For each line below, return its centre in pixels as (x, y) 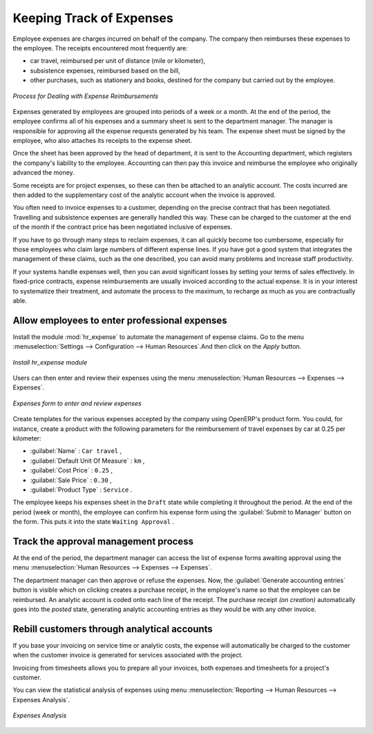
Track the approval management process (103, 541)
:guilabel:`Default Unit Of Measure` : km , (87, 461)
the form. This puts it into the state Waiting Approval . (94, 522)
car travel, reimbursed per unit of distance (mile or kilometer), (118, 61)
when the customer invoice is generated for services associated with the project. (128, 655)
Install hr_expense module (50, 362)
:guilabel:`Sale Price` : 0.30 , (71, 480)
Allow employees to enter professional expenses (120, 320)
